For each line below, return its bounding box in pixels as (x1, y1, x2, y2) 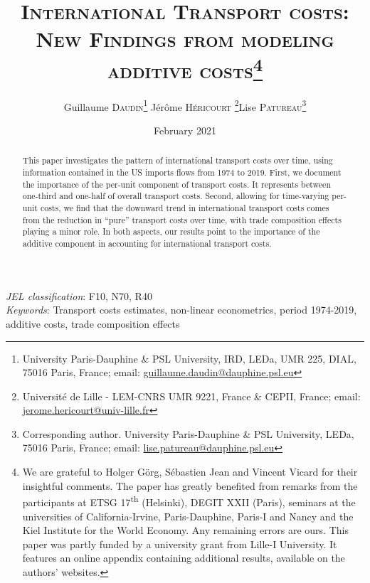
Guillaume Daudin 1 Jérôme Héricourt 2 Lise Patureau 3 (63, 97, 307, 114)
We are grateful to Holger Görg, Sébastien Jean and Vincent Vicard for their (22, 464, 358, 479)
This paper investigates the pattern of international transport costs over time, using (22, 154, 333, 166)
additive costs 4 (107, 52, 263, 84)
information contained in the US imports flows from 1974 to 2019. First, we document (22, 166, 342, 178)
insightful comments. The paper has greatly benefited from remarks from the (22, 478, 358, 493)
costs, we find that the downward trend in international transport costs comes (40, 202, 329, 214)
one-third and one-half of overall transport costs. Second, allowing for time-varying (22, 190, 329, 202)
